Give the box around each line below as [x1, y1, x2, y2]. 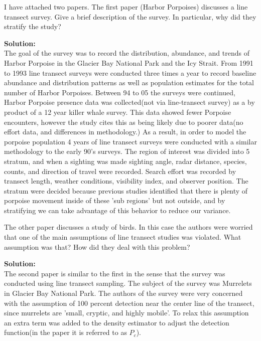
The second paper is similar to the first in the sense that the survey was [4, 268, 225, 278]
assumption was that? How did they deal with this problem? [4, 241, 190, 252]
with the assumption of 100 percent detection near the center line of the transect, [4, 297, 254, 308]
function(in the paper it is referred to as [4, 327, 127, 337]
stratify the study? [4, 21, 61, 32]
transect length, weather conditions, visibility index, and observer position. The [4, 176, 248, 186]
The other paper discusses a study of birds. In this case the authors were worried [4, 222, 253, 232]
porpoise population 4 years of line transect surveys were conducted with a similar [4, 136, 257, 146]
